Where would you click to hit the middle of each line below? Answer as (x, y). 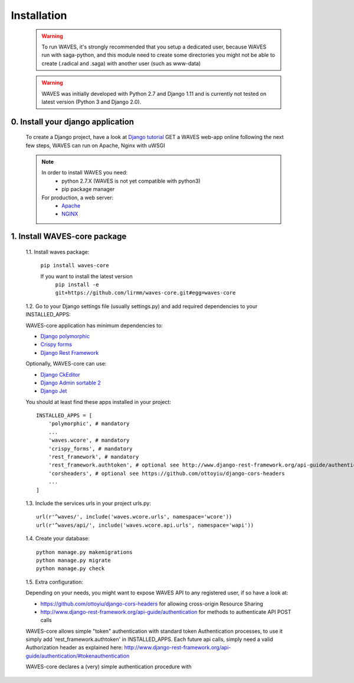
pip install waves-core (75, 266)
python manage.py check (71, 569)
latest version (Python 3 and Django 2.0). (91, 102)
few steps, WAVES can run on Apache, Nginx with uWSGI (95, 145)
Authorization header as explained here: (74, 648)
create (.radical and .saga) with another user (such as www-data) (121, 63)
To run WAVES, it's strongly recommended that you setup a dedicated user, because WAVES (154, 47)
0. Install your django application (73, 122)
